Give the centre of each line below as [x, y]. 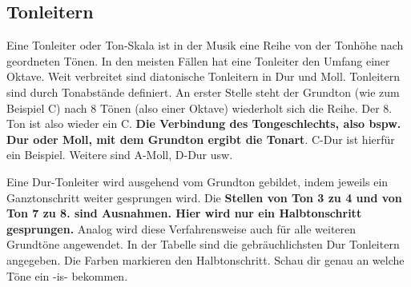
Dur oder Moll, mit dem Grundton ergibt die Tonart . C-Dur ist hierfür [201, 139]
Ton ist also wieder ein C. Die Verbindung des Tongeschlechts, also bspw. [204, 124]
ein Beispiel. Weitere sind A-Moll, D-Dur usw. [120, 155]
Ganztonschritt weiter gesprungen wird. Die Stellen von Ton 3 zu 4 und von [204, 197]
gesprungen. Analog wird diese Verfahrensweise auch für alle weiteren [181, 228]
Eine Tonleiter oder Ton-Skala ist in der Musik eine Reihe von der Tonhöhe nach [205, 45]
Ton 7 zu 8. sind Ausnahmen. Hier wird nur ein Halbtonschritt [184, 213]
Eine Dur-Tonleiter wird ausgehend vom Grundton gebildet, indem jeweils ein [197, 181]
